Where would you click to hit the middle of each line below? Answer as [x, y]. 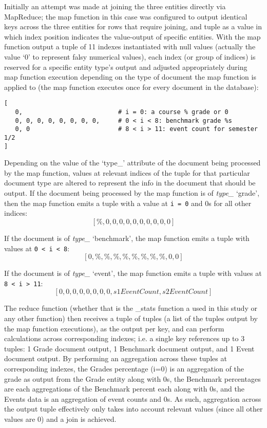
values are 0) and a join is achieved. [60, 418]
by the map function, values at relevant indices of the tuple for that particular [127, 172]
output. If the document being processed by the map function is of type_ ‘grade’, [132, 193]
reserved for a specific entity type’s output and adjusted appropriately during [126, 67]
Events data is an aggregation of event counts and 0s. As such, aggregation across [133, 398]
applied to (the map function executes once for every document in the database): [131, 87]
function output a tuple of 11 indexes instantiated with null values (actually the [130, 46]
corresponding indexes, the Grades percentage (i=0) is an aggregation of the [124, 368]
